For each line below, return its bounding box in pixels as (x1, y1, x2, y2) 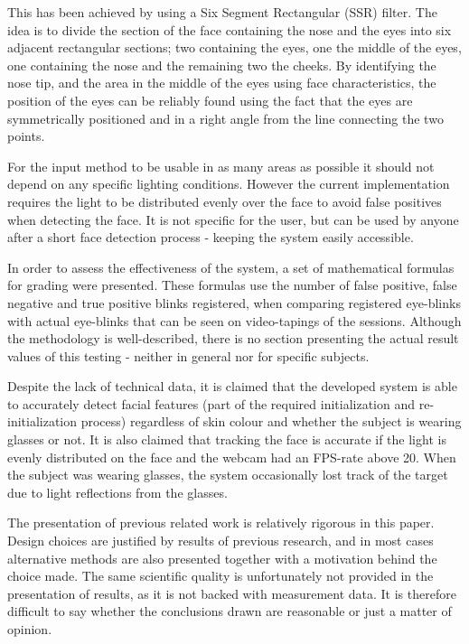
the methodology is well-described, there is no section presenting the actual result (7, 329, 459, 348)
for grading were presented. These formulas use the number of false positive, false (7, 275, 457, 294)
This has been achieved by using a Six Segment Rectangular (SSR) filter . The (7, 3, 437, 21)
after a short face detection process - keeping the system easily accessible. (7, 228, 414, 247)
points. (7, 126, 45, 145)
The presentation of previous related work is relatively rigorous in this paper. (7, 513, 435, 532)
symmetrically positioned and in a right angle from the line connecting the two (7, 108, 444, 127)
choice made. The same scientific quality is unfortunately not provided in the (7, 566, 434, 585)
